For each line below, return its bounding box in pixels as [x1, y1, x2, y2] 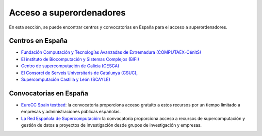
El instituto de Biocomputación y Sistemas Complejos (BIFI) [21, 56, 139, 62]
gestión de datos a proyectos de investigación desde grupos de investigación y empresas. [21, 122, 202, 128]
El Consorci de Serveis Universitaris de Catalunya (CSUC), [21, 70, 138, 76]
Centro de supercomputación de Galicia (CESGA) [21, 63, 120, 69]
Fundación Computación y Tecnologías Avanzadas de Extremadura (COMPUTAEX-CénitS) [21, 49, 201, 55]
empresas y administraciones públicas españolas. [21, 109, 121, 115]
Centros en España [9, 37, 68, 45]
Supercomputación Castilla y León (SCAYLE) [21, 76, 111, 82]
